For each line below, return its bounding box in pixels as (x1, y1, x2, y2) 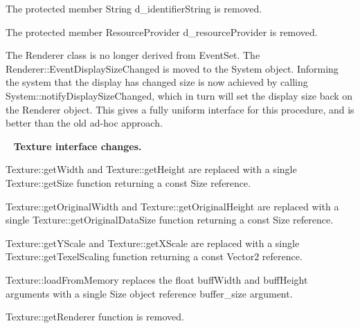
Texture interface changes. (13, 138, 142, 153)
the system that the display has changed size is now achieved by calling (6, 75, 308, 89)
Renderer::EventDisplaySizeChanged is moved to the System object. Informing (6, 61, 339, 75)
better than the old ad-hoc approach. (6, 116, 163, 130)
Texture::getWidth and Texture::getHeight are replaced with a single (6, 162, 297, 176)
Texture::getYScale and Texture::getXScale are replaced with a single (6, 235, 300, 250)
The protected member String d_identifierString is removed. (6, 1, 262, 15)
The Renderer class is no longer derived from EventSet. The (6, 48, 260, 62)
